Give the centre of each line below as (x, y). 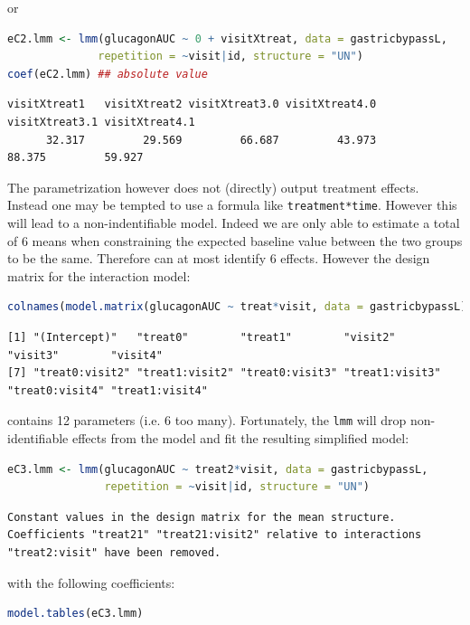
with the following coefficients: (91, 582)
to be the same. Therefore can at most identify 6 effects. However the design (219, 258)
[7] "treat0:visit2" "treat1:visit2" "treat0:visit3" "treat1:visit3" (224, 373)
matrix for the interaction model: (99, 275)
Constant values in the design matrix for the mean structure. (202, 517)
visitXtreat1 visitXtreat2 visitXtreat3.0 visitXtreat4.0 (192, 104)
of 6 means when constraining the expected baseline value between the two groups (235, 240)
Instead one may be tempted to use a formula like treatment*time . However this (232, 205)
